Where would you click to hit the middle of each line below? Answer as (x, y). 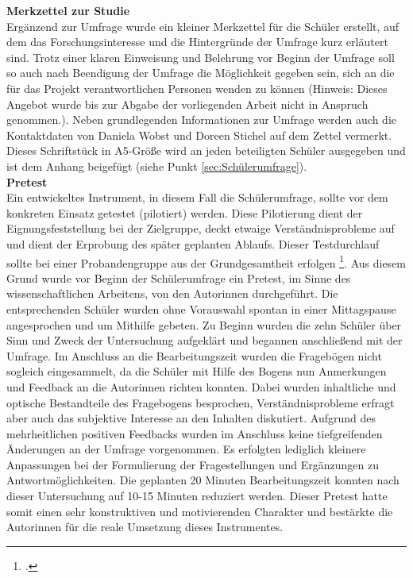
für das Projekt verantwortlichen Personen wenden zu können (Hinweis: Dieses (197, 88)
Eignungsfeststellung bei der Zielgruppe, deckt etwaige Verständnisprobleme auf (201, 228)
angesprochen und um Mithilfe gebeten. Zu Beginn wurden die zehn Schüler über (204, 324)
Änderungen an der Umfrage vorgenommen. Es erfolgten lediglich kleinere (186, 449)
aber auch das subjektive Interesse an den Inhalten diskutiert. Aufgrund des (191, 418)
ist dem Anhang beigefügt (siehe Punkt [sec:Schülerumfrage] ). (157, 166)
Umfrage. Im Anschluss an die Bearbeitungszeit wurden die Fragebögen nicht (194, 355)
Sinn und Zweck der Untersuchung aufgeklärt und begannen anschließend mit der (205, 340)
